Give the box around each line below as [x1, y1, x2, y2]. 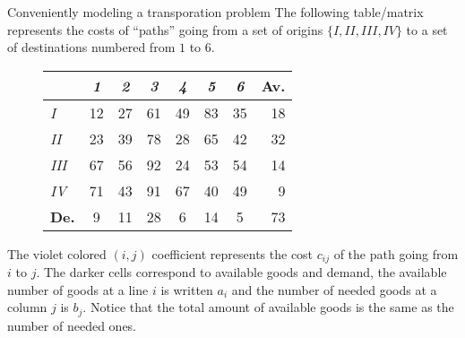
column [7, 298, 47, 316]
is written [160, 280, 213, 299]
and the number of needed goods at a [231, 280, 437, 299]
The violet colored [7, 244, 107, 263]
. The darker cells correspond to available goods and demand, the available [36, 263, 447, 282]
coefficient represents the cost [151, 244, 314, 263]
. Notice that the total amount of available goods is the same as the [82, 298, 454, 316]
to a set [406, 20, 448, 39]
